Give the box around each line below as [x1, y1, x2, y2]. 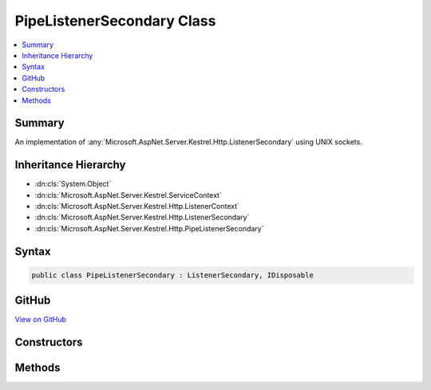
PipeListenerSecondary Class [14, 12, 216, 30]
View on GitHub [14, 315, 67, 325]
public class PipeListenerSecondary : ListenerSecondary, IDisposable [31, 270, 314, 279]
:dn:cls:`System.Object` [34, 179, 112, 189]
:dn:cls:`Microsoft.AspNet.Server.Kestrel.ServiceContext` [34, 190, 223, 199]
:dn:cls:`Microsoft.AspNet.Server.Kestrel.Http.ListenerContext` [34, 202, 239, 211]
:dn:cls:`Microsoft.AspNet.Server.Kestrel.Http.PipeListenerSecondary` [34, 223, 264, 233]
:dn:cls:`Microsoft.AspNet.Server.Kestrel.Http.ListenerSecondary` [34, 212, 250, 223]
